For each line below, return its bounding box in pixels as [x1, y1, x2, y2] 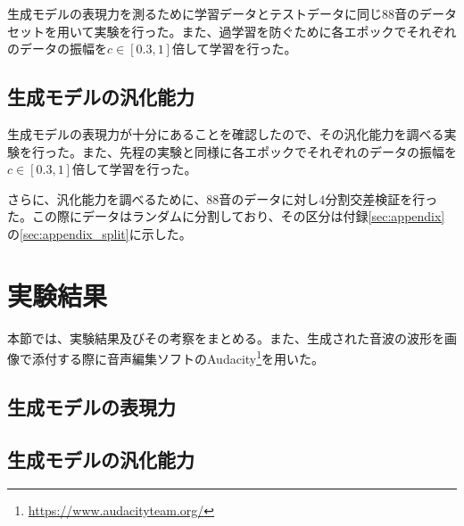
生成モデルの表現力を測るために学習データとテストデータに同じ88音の [7, 4, 419, 22]
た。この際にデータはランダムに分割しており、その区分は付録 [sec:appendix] [7, 207, 445, 226]
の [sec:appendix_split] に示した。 [7, 224, 192, 242]
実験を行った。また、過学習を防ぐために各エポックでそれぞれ [94, 21, 457, 40]
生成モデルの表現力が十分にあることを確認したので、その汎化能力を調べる [7, 124, 444, 143]
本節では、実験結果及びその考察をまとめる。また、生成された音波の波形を [7, 328, 444, 347]
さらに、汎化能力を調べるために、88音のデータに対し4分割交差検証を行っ [7, 189, 438, 208]
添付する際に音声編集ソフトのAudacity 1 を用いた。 [31, 347, 325, 367]
